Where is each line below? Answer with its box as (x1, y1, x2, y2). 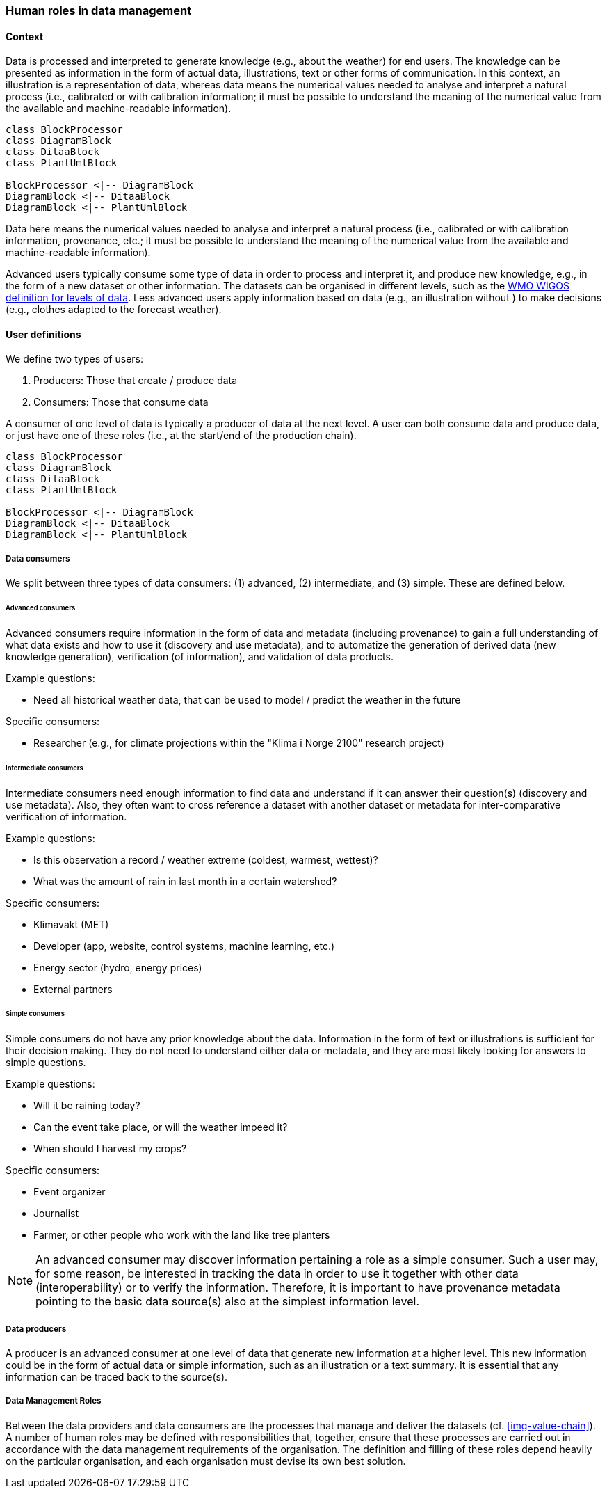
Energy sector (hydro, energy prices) (33, 961, 202, 974)
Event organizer (33, 1186, 106, 1198)
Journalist (33, 1207, 79, 1220)
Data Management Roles (6, 1396, 102, 1406)
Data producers (6, 1324, 67, 1334)
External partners (33, 983, 113, 995)
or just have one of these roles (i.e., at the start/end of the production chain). (6, 429, 357, 442)
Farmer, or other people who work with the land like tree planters (33, 1229, 330, 1241)
